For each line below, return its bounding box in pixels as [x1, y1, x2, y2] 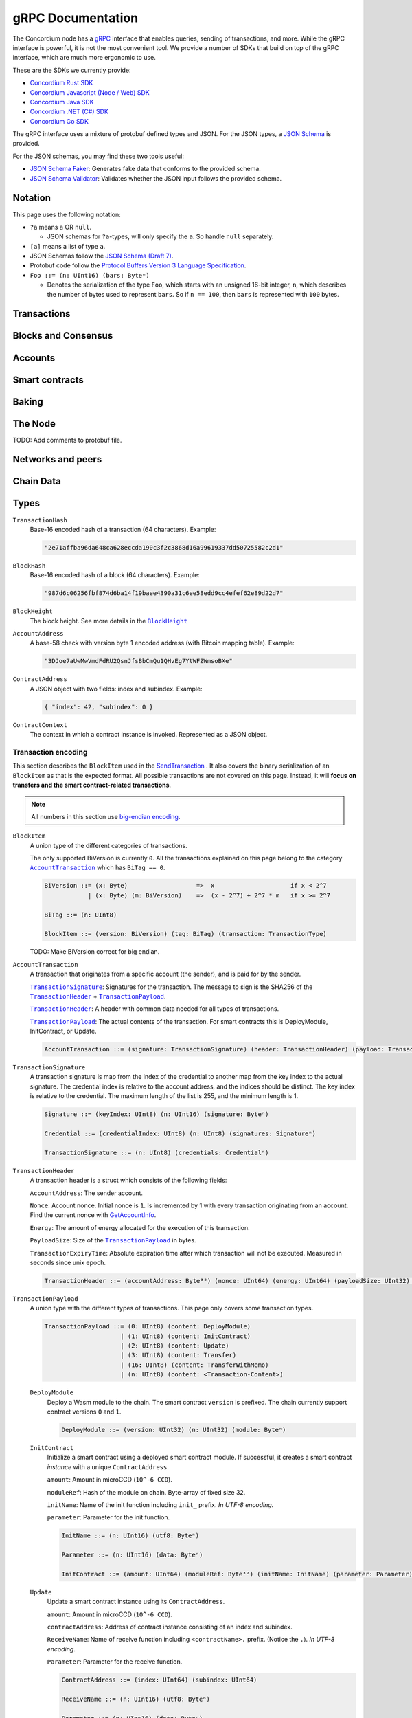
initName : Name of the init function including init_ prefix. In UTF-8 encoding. [47, 1500, 274, 1508]
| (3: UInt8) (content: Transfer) [120, 1351, 237, 1359]
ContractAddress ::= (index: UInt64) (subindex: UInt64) [61, 1676, 257, 1684]
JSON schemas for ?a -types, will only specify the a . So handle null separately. [47, 232, 274, 241]
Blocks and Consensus [12, 330, 113, 342]
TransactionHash [12, 516, 68, 524]
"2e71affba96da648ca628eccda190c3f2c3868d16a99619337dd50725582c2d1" [44, 544, 284, 551]
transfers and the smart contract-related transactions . [12, 781, 172, 790]
